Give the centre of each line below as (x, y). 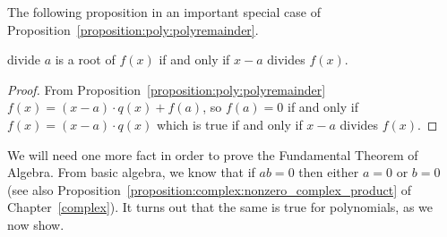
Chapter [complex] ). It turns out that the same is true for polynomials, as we (220, 207)
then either (329, 172)
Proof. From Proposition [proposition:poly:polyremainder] (167, 89)
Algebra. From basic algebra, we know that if (131, 172)
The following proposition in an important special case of (164, 12)
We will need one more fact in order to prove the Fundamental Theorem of (213, 154)
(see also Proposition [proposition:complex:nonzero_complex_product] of (210, 189)
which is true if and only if (229, 124)
